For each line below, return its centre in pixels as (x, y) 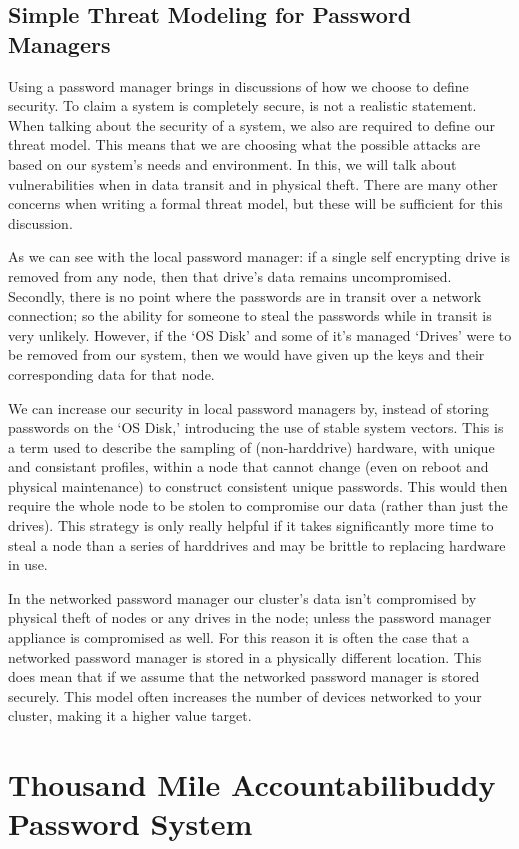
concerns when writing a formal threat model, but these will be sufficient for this (255, 203)
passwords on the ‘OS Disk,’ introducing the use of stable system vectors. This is (256, 427)
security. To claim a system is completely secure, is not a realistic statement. (242, 105)
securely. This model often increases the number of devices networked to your (245, 695)
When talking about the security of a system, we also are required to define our (251, 124)
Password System (130, 823)
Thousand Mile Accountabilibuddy (252, 784)
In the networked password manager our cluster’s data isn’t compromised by (242, 597)
